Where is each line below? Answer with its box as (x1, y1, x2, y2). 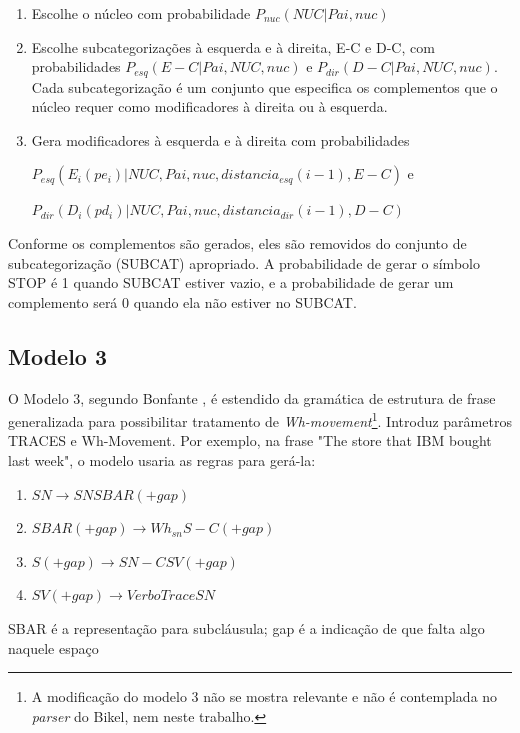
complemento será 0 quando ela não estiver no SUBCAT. (8, 291, 357, 312)
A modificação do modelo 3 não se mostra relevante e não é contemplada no (31, 686, 498, 707)
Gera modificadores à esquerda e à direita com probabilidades (31, 129, 410, 150)
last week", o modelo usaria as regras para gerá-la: (8, 450, 316, 471)
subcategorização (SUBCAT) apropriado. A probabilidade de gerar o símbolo (8, 252, 480, 273)
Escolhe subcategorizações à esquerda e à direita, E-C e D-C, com (31, 36, 435, 57)
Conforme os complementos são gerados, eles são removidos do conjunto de (8, 233, 467, 254)
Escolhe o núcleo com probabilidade (31, 3, 251, 23)
